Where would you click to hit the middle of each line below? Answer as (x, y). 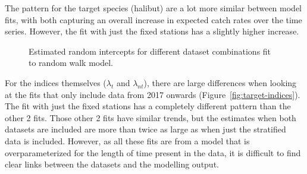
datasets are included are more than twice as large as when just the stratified (145, 129)
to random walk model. (71, 63)
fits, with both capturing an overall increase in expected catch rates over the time (153, 19)
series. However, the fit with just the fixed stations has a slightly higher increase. (152, 31)
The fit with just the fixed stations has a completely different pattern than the (148, 106)
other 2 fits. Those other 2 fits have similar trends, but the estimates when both (151, 117)
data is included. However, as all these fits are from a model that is (127, 140)
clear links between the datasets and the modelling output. (112, 164)
